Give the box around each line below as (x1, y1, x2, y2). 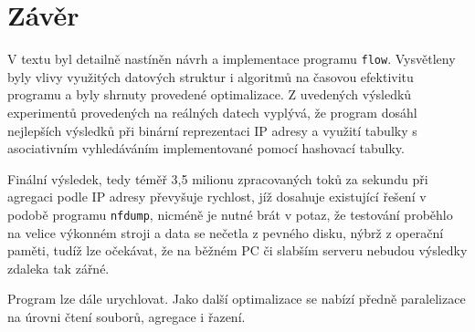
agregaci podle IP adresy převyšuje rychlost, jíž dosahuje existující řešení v (7, 187, 427, 206)
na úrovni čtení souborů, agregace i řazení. (7, 306, 246, 326)
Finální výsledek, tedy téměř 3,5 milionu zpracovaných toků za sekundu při (7, 169, 428, 188)
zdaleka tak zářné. (7, 258, 110, 277)
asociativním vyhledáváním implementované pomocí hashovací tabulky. (7, 139, 405, 158)
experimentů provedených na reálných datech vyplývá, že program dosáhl (7, 102, 417, 121)
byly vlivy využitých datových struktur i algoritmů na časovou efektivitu (7, 67, 414, 86)
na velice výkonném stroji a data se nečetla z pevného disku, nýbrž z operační (7, 223, 444, 242)
